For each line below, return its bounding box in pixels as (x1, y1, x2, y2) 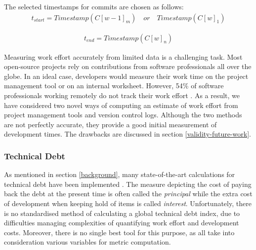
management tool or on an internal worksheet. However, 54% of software (4, 80, 224, 91)
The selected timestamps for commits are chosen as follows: (4, 1, 184, 11)
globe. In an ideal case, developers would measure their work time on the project (4, 71, 249, 81)
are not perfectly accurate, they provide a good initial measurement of (4, 119, 217, 129)
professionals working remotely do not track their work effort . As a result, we (4, 90, 240, 101)
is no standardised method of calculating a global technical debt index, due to (4, 208, 240, 218)
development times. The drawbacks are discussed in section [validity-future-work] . (4, 129, 251, 139)
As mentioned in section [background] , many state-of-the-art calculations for (4, 169, 235, 179)
